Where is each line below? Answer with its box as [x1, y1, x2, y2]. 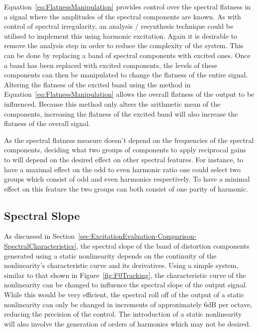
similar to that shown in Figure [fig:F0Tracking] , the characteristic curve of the [4, 269, 246, 280]
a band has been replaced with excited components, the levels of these [4, 60, 218, 70]
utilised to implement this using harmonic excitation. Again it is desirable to [4, 30, 238, 41]
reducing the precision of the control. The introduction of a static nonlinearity [4, 309, 242, 319]
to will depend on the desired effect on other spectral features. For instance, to [4, 154, 244, 164]
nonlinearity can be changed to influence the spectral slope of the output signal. [4, 279, 248, 290]
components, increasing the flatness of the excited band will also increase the [4, 108, 238, 119]
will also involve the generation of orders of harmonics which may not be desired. [4, 318, 251, 329]
